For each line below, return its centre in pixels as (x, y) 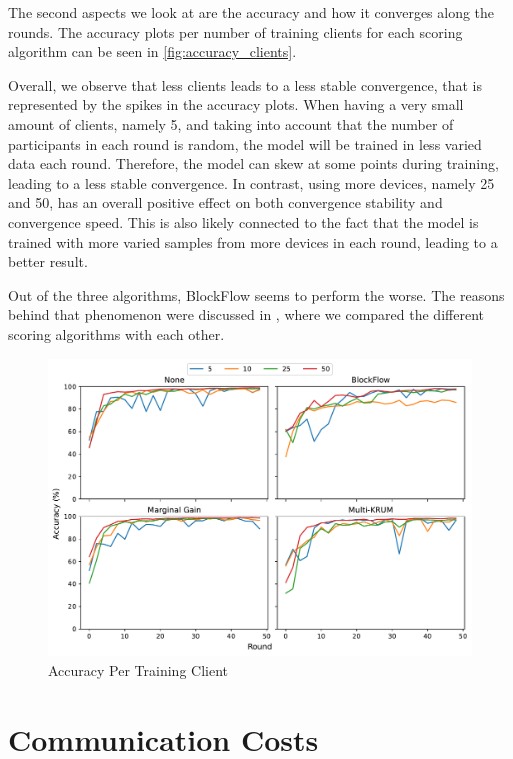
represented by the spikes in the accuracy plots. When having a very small (236, 104)
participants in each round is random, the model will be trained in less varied (245, 143)
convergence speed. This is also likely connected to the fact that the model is (243, 221)
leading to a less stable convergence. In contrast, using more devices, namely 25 (251, 182)
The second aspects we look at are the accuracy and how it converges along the (251, 12)
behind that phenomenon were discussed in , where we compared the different (246, 314)
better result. (48, 261)
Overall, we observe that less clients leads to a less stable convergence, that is (245, 84)
